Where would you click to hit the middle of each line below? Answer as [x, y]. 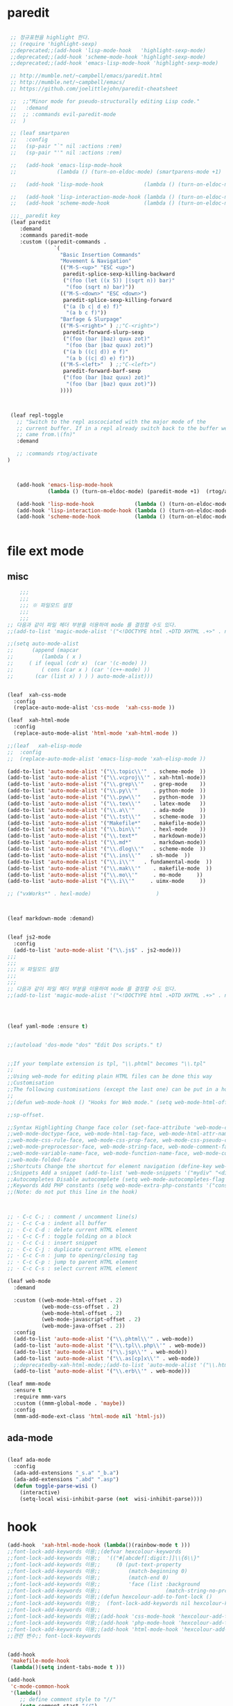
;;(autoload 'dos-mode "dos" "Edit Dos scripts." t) [85, 1045]
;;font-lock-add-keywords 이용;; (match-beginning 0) [97, 1571]
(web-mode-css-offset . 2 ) [80, 1307]
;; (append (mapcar [43, 651]
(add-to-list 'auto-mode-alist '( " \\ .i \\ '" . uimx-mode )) [107, 882]
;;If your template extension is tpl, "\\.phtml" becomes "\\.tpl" [107, 1063]
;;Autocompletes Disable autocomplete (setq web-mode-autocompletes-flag [116, 1179]
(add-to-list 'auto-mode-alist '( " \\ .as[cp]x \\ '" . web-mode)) [106, 1358]
